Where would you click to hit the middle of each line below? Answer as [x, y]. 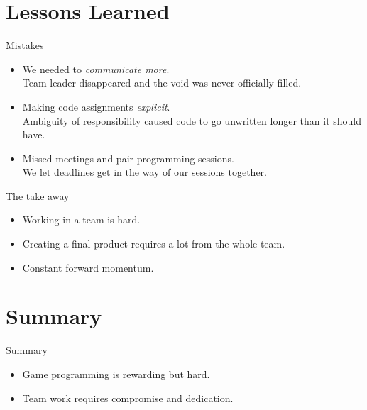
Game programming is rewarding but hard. [116, 373]
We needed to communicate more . [96, 68]
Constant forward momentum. [88, 267]
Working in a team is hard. [81, 220]
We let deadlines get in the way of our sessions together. [144, 172]
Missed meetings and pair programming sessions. [128, 158]
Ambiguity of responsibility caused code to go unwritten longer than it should [192, 120]
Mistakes [25, 45]
